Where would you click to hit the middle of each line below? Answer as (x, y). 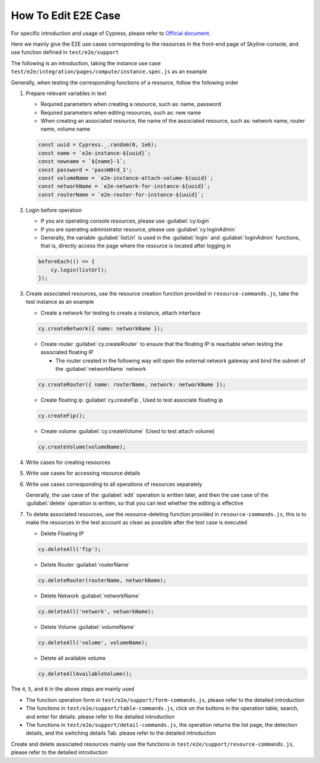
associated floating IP (67, 352)
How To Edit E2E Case (66, 15)
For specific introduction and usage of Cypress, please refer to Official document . (111, 33)
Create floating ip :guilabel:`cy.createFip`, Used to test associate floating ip (132, 400)
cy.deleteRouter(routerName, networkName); (103, 580)
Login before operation (54, 210)
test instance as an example (60, 302)
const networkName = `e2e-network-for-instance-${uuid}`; (124, 186)
